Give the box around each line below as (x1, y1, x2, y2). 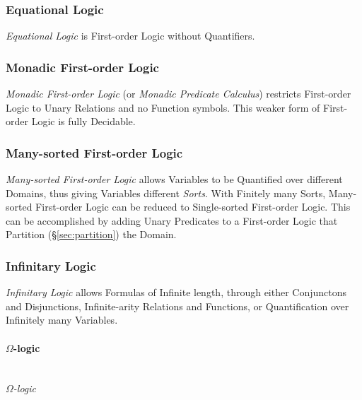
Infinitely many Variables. (6, 312, 118, 327)
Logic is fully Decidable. (31, 114, 136, 129)
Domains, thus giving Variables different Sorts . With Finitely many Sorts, (6, 185, 326, 200)
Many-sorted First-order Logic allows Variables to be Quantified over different (6, 172, 343, 187)
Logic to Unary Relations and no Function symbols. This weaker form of (6, 100, 320, 114)
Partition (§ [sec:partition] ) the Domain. (6, 227, 177, 242)
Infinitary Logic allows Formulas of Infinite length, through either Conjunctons (6, 285, 347, 300)
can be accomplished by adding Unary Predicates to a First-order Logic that (6, 213, 338, 228)
